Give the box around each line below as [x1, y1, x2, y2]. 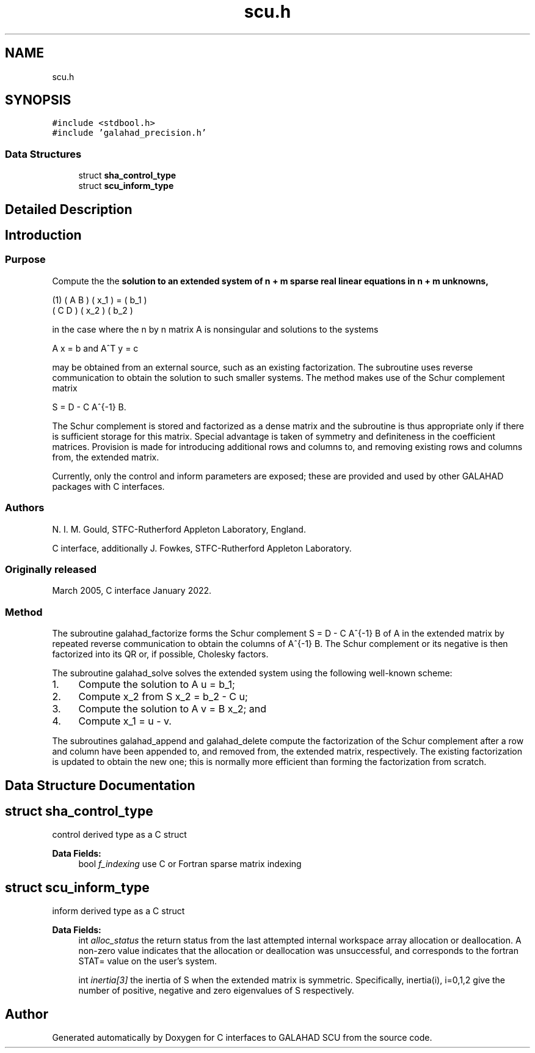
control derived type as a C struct [52, 829, 187, 840]
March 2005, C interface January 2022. [52, 585, 212, 596]
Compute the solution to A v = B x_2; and [78, 703, 266, 715]
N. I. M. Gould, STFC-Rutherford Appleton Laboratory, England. [52, 523, 306, 534]
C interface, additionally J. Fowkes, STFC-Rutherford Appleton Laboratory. [52, 542, 352, 553]
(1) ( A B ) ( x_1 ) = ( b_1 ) [52, 294, 147, 305]
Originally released [5, 563, 97, 575]
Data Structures [5, 147, 82, 160]
